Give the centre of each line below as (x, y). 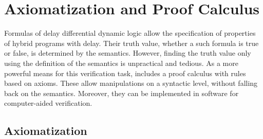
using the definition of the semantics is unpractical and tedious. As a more (121, 63)
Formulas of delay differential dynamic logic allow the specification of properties (130, 33)
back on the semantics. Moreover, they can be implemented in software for (121, 93)
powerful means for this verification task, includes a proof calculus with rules (125, 73)
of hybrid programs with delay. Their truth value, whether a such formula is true (131, 43)
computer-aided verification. (48, 103)
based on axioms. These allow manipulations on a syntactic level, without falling (131, 83)
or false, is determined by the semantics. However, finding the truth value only (128, 53)
